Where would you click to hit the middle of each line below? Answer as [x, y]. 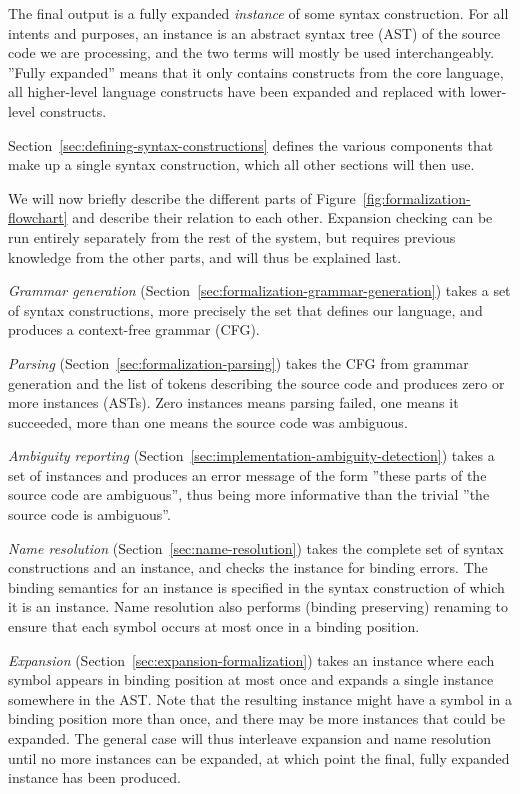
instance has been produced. [94, 777]
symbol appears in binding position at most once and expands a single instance [251, 679]
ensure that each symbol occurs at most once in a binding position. [214, 626]
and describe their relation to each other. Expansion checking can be [282, 217]
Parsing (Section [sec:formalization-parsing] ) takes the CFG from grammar [238, 362]
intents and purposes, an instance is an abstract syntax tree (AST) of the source [254, 32]
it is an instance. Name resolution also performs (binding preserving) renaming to [258, 606]
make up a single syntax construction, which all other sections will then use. [241, 164]
